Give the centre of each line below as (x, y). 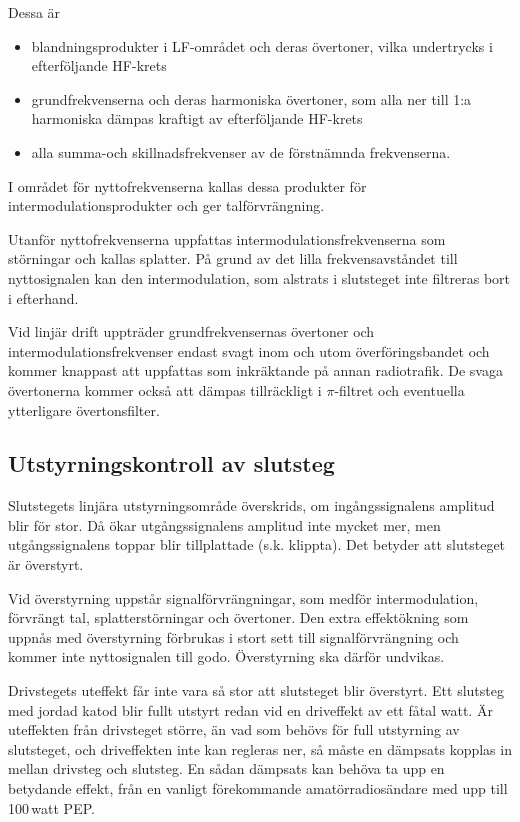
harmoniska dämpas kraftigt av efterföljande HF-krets (197, 118)
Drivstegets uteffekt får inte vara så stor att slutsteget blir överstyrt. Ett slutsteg (256, 690)
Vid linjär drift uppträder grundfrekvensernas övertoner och (191, 331)
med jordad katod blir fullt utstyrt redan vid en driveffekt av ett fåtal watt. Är (250, 709)
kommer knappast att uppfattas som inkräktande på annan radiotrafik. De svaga (255, 370)
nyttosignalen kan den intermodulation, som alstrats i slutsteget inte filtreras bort (259, 277)
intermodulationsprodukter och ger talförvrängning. (166, 205)
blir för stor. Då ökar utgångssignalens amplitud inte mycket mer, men (224, 524)
